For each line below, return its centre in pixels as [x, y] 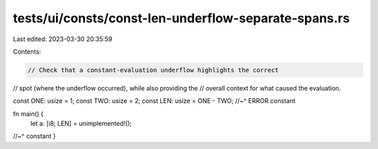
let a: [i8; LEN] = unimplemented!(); [81, 124]
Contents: [27, 52]
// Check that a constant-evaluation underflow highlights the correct [153, 70]
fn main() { [28, 113]
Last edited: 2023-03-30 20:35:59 [63, 39]
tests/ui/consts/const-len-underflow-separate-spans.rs [181, 18]
